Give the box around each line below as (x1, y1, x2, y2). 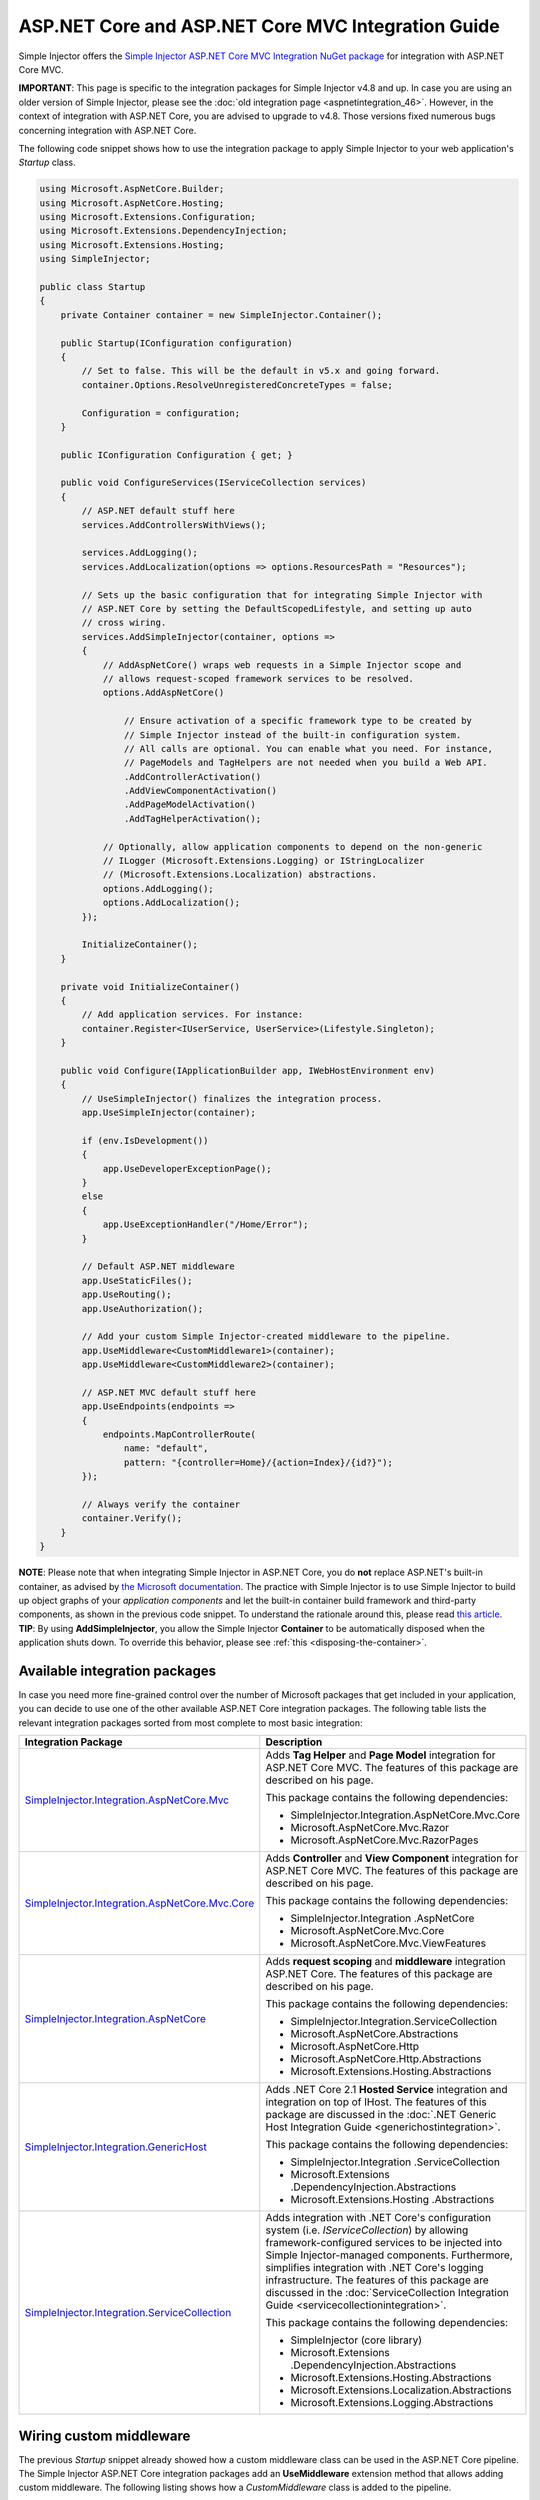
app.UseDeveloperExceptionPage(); (102, 1163, 272, 1174)
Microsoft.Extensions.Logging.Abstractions (290, 2396, 494, 2410)
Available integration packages (18, 1662, 217, 1679)
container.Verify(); (81, 1513, 183, 1524)
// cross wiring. (81, 617, 167, 629)
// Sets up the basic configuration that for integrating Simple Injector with (81, 589, 483, 600)
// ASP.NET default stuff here (81, 505, 235, 517)
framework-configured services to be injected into (265, 2236, 503, 2250)
